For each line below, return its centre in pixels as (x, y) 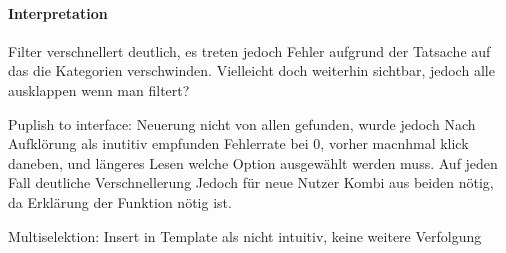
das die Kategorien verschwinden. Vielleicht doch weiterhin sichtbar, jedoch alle (251, 70)
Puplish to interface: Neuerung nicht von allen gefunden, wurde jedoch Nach (242, 123)
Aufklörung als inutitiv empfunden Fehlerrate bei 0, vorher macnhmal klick (238, 143)
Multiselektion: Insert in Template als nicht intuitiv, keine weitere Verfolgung (245, 235)
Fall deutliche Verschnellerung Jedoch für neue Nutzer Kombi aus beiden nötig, (251, 182)
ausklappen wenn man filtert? (99, 89)
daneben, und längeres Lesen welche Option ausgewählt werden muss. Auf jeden (253, 162)
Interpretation (58, 12)
